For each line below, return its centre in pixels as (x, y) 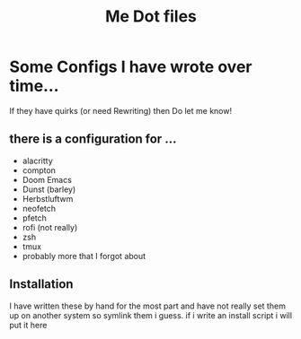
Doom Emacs (47, 179)
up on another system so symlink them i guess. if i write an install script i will (151, 315)
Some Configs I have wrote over (131, 67)
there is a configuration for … (93, 139)
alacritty (38, 161)
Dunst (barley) (49, 189)
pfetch (35, 218)
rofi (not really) (50, 227)
